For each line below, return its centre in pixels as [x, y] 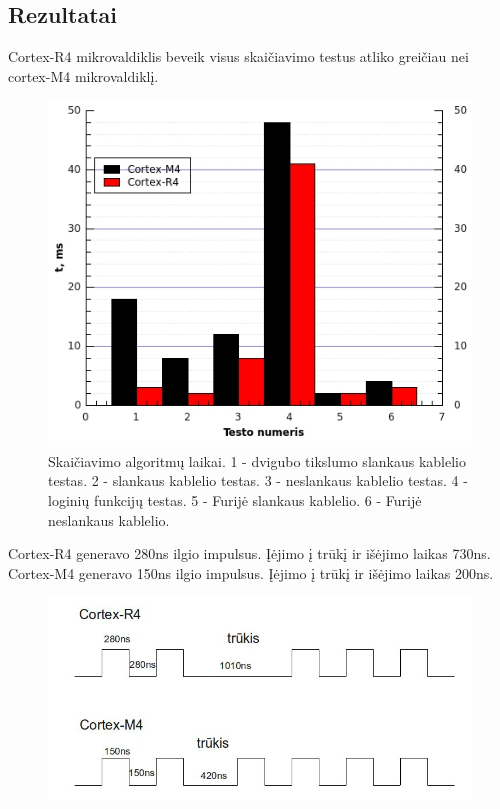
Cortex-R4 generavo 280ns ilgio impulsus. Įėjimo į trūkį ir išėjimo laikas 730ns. [249, 553]
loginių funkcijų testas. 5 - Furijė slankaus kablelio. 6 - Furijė [235, 500]
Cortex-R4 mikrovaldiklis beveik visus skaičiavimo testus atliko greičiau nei [238, 56]
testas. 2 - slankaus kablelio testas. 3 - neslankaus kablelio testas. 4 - [258, 480]
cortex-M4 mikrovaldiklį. [83, 75]
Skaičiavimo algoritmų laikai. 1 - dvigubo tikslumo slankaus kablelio [257, 460]
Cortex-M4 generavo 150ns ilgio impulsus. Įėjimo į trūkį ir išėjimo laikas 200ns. [251, 572]
